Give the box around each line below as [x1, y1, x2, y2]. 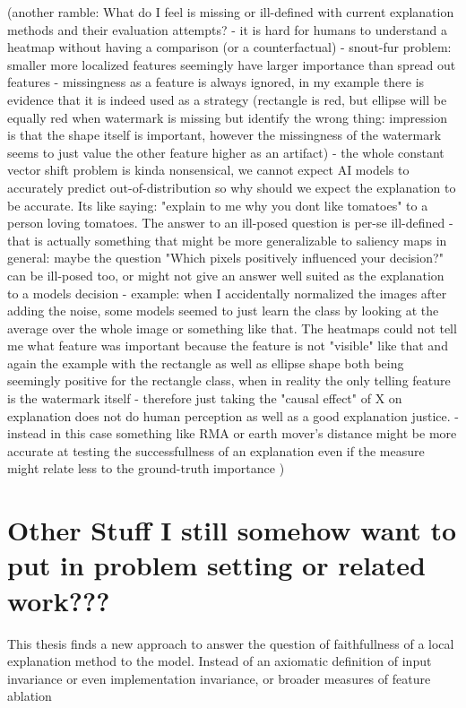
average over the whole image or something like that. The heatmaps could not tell [7, 318, 457, 337]
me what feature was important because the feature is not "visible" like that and [7, 336, 448, 355]
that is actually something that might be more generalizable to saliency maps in [7, 230, 447, 249]
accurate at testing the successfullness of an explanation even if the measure [7, 441, 425, 460]
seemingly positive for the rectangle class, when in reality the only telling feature [7, 371, 451, 390]
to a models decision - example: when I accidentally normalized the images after [7, 283, 447, 302]
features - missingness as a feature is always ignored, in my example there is [7, 73, 425, 91]
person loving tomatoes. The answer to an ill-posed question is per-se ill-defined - [7, 213, 453, 232]
